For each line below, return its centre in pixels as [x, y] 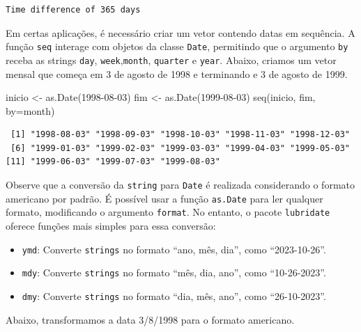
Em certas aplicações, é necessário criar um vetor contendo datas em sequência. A [180, 32]
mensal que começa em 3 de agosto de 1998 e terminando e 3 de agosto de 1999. [177, 73]
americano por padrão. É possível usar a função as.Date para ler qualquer [164, 198]
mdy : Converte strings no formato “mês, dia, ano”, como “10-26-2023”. [174, 272]
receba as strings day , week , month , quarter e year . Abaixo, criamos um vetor [171, 60]
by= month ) [30, 110]
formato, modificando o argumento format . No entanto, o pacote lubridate [168, 212]
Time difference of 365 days [73, 10]
